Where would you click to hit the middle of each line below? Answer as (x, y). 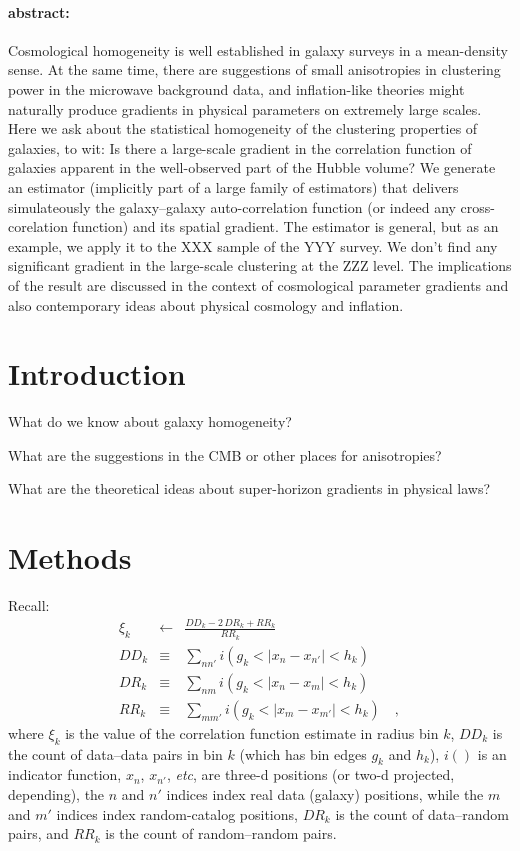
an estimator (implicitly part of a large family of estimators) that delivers (233, 186)
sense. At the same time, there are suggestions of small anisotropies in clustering (254, 69)
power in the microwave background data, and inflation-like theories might (236, 88)
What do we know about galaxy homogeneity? (150, 421)
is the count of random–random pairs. (221, 833)
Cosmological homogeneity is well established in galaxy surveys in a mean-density (258, 49)
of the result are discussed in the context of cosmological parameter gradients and (258, 284)
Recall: (29, 605)
